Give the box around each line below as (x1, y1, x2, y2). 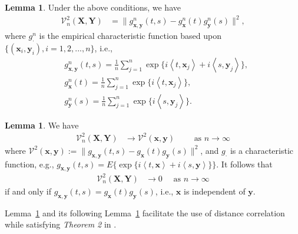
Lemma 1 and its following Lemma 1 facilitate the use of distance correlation (5, 206, 285, 219)
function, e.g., (5, 157, 54, 170)
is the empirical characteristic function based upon (39, 29, 222, 41)
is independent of (183, 184, 246, 197)
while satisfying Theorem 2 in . (5, 218, 117, 230)
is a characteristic (230, 144, 294, 156)
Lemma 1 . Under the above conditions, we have (5, 1, 181, 13)
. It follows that (216, 157, 273, 170)
